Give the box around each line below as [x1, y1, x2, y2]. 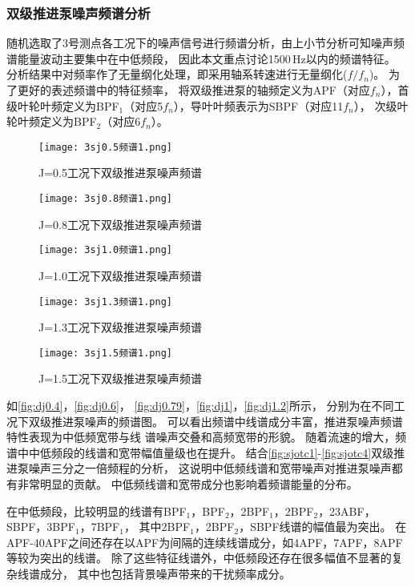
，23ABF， [318, 502, 376, 519]
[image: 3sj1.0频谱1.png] [38, 244, 172, 256]
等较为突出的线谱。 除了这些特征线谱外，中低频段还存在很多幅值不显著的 [6, 549, 392, 566]
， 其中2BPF [123, 518, 191, 535]
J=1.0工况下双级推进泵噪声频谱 [38, 267, 202, 283]
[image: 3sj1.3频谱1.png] [38, 296, 172, 308]
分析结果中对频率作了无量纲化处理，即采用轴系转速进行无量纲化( [6, 66, 348, 82]
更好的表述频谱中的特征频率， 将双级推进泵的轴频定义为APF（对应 [17, 82, 370, 98]
